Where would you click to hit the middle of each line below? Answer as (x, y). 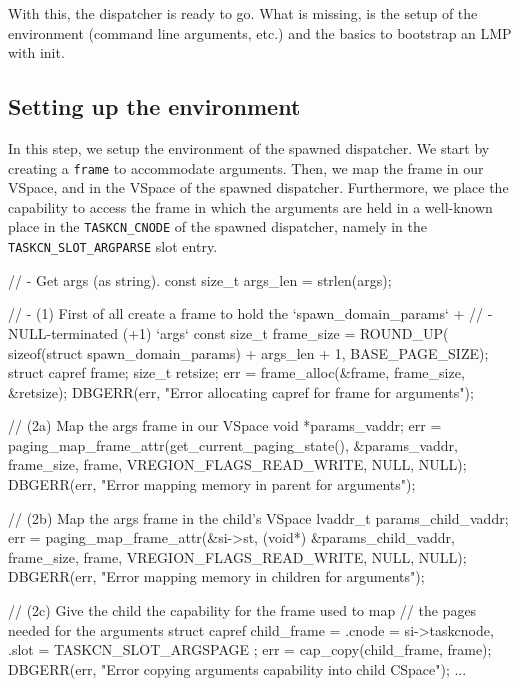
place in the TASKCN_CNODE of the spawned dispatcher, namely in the (217, 226)
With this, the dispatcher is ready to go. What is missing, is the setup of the (243, 13)
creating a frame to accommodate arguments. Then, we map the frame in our (246, 167)
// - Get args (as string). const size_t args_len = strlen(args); (200, 279)
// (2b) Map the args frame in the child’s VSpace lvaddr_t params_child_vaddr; (258, 517)
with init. (36, 52)
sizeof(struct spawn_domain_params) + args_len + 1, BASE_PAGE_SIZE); (248, 352)
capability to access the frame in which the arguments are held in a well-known (250, 206)
